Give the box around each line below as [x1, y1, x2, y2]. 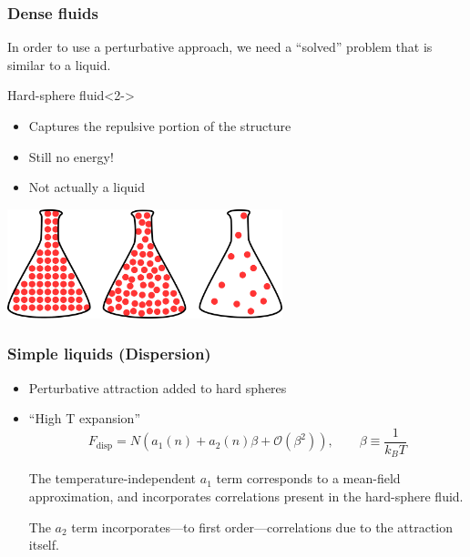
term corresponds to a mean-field [216, 469, 401, 488]
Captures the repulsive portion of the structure [28, 116, 291, 135]
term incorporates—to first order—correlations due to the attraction [71, 517, 453, 536]
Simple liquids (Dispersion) [7, 342, 211, 365]
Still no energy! [28, 147, 114, 166]
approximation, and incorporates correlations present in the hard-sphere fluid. [28, 487, 464, 506]
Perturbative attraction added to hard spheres [28, 378, 287, 397]
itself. [28, 535, 59, 554]
